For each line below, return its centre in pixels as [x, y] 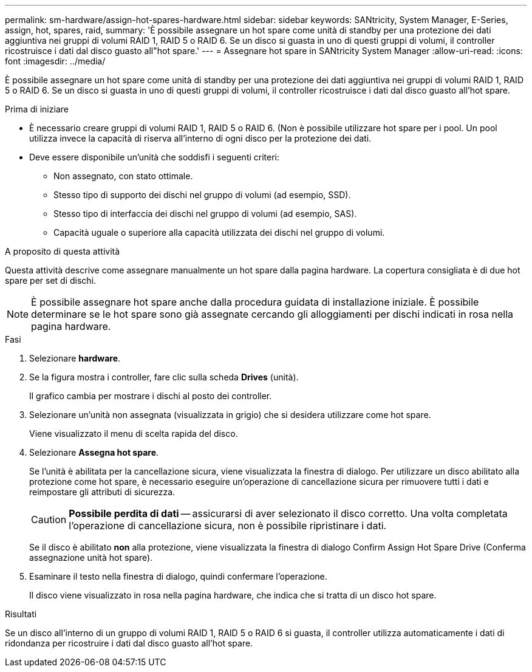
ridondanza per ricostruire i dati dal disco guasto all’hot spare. [129, 643]
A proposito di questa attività [63, 251]
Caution [49, 519]
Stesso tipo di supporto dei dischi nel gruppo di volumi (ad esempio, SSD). [202, 195]
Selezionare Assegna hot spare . [94, 452]
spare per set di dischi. [51, 280]
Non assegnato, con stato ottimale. [123, 176]
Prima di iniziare [37, 109]
